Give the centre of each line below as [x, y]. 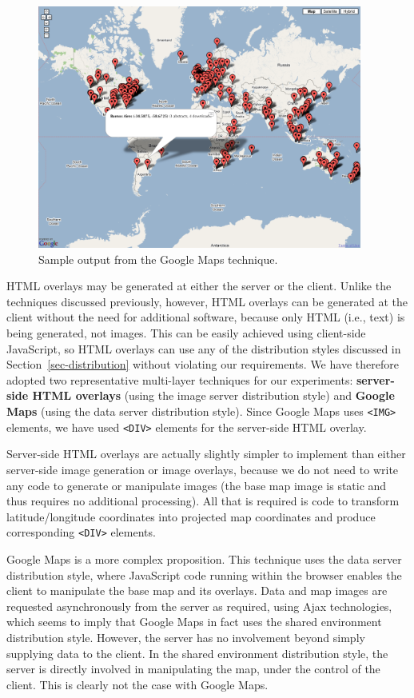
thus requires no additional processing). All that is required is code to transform [203, 501]
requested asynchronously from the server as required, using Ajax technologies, [199, 606]
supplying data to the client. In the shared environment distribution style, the [197, 653]
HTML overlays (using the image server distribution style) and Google [213, 395]
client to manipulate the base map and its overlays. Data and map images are [197, 590]
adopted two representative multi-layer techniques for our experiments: [180, 379]
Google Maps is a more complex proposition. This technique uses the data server [204, 558]
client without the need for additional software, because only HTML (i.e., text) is [206, 317]
